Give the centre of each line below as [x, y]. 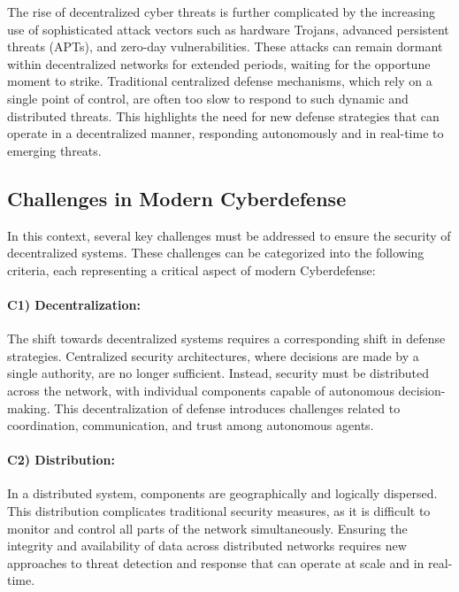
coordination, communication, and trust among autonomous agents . [191, 425]
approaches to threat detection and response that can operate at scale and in [216, 562]
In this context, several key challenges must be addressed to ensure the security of [229, 235]
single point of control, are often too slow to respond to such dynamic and [208, 98]
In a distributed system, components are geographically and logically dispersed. [222, 493]
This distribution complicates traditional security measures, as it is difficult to [219, 511]
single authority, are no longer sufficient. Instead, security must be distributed [218, 373]
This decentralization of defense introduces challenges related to [227, 407]
